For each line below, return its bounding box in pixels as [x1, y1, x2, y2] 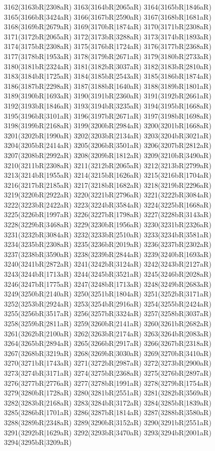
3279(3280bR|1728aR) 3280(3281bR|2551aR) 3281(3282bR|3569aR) [4, 387, 211, 398]
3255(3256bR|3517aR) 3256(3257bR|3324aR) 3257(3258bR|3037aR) [4, 308, 211, 319]
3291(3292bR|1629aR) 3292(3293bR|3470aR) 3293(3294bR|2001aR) [4, 427, 211, 437]
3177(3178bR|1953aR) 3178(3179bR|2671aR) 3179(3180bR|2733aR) [4, 51, 211, 61]
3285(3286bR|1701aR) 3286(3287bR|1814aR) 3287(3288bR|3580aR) [4, 407, 211, 418]
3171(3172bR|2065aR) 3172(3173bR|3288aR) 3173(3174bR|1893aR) [4, 31, 211, 41]
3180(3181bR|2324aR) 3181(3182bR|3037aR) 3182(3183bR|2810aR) [4, 61, 211, 71]
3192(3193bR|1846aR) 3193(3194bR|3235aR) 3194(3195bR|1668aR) [4, 100, 211, 111]
